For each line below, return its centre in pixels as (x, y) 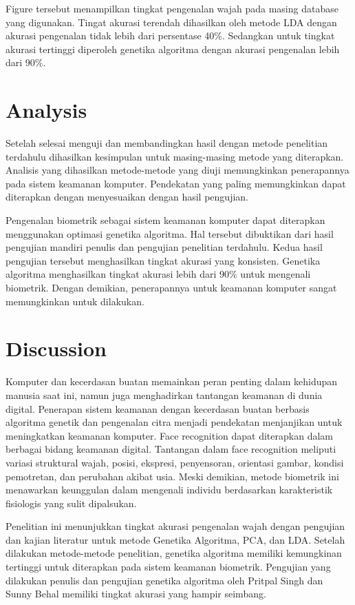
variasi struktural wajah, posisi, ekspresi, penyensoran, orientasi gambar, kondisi (175, 462)
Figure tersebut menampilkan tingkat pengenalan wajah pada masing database (172, 8)
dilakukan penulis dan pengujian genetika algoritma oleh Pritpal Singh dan (164, 580)
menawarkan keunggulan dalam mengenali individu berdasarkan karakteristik (169, 490)
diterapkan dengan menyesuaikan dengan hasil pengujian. (127, 197)
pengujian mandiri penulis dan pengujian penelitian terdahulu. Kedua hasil (164, 247)
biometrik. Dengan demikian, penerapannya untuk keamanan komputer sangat (171, 288)
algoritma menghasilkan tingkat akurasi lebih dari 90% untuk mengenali (158, 274)
